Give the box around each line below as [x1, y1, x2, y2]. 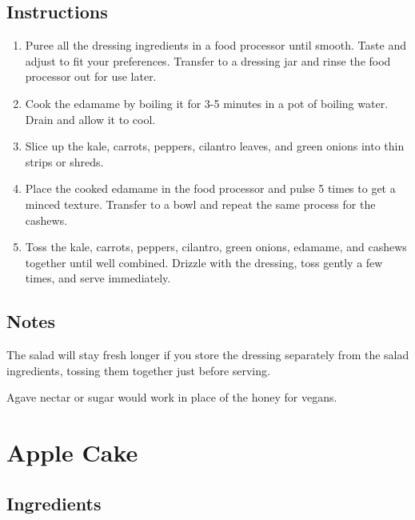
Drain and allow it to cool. [25, 110, 156, 127]
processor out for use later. [25, 68, 157, 85]
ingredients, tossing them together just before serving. [6, 362, 270, 378]
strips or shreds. [25, 153, 104, 170]
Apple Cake [6, 436, 138, 469]
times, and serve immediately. [25, 270, 171, 286]
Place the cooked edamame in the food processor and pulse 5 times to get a [25, 180, 396, 197]
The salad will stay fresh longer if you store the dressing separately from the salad [6, 346, 409, 363]
